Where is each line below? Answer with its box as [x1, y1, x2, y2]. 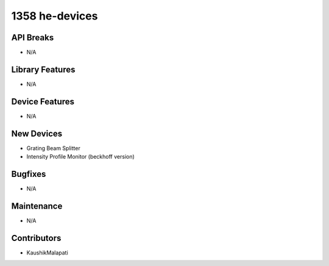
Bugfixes [11, 168, 46, 179]
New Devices [11, 128, 63, 138]
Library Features [11, 64, 76, 74]
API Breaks [11, 32, 54, 43]
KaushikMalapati [26, 249, 68, 256]
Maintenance [11, 201, 63, 211]
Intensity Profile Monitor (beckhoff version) [26, 153, 135, 160]
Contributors [11, 232, 62, 243]
